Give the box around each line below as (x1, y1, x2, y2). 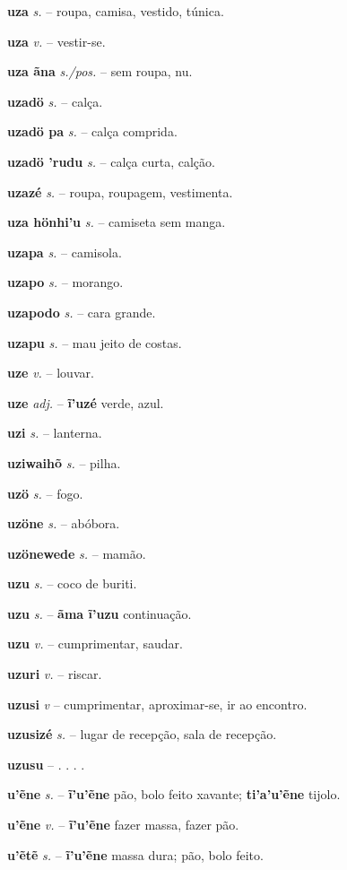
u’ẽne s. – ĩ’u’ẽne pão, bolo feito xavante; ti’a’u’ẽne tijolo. (7, 785, 341, 804)
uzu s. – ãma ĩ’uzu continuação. (7, 604, 192, 622)
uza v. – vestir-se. (7, 31, 106, 50)
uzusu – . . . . (7, 754, 85, 773)
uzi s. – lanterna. (7, 423, 102, 442)
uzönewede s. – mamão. (7, 544, 146, 562)
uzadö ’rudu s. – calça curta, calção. (7, 152, 215, 170)
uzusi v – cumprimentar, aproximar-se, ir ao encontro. (7, 694, 308, 713)
